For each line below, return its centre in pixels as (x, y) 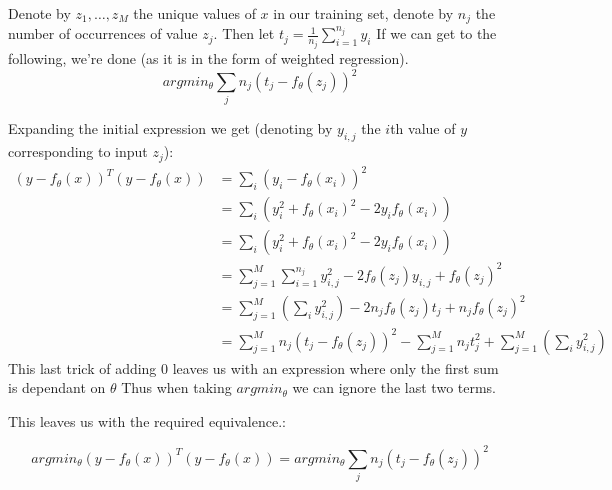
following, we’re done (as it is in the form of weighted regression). (208, 57)
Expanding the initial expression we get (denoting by (170, 128)
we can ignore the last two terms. (394, 387)
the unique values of (194, 13)
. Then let (244, 33)
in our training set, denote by (363, 13)
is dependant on (57, 387)
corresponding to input (78, 151)
